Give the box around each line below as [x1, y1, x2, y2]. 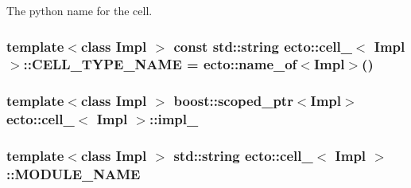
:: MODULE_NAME [6, 163, 141, 183]
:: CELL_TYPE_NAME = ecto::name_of [23, 54, 297, 74]
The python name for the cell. [6, 2, 153, 18]
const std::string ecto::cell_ [173, 36, 352, 56]
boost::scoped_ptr [173, 91, 293, 111]
